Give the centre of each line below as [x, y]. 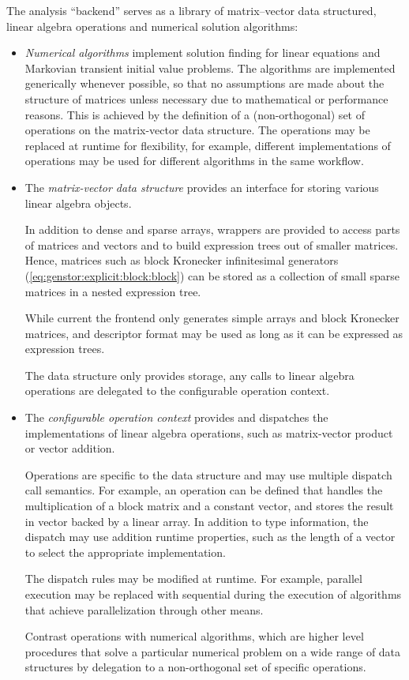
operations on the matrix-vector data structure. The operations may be [197, 130]
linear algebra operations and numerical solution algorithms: [152, 26]
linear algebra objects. [78, 203]
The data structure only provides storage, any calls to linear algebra [189, 375]
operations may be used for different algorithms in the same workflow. [194, 161]
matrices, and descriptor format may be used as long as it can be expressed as [214, 333]
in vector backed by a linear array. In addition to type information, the [197, 521]
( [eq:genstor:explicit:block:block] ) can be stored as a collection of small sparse [212, 275]
